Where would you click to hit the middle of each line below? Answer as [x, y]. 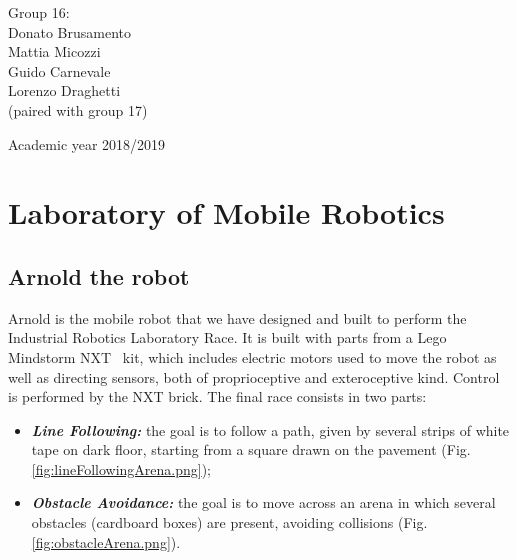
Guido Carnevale [59, 70]
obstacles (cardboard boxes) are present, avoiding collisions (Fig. [229, 522]
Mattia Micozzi [54, 51]
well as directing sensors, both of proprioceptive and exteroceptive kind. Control [254, 376]
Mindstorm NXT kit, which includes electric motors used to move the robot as [252, 356]
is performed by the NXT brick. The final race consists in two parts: [217, 396]
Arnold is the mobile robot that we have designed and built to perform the [237, 317]
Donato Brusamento [70, 31]
